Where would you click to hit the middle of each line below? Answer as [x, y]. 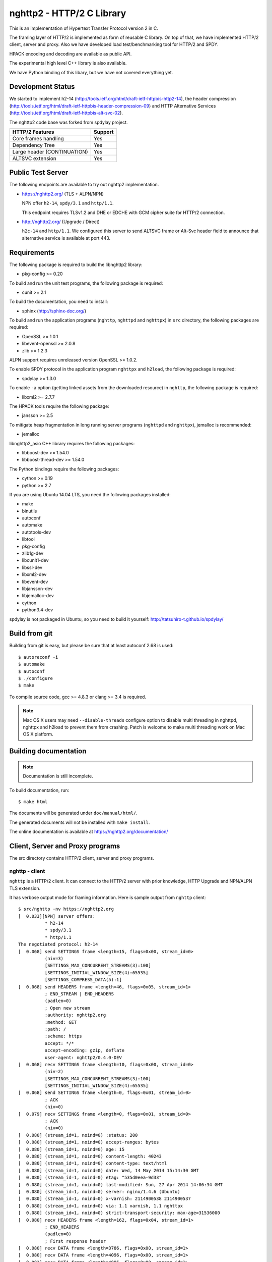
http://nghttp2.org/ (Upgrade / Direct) [61, 222]
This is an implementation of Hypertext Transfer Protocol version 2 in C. [84, 28]
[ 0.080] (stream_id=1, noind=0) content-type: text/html [93, 1163]
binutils [29, 511]
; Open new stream [67, 1008]
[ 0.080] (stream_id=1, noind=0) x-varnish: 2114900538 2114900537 [105, 1199]
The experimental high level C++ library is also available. [68, 63]
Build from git [31, 634]
